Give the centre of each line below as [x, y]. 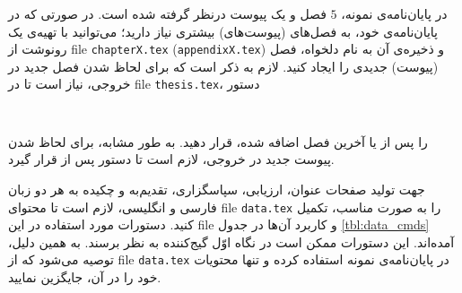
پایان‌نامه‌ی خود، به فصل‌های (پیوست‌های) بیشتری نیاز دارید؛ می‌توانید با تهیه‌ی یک [223, 31]
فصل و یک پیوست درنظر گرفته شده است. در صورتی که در [167, 13]
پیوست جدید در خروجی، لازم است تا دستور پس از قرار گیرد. [171, 159]
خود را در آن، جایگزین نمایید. [85, 277]
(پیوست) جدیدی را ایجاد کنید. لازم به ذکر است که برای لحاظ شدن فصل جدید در [223, 66]
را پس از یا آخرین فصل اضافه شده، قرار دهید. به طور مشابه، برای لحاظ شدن [218, 141]
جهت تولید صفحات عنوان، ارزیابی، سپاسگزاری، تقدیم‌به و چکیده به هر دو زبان [217, 189]
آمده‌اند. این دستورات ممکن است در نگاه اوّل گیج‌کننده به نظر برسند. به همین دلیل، [231, 241]
